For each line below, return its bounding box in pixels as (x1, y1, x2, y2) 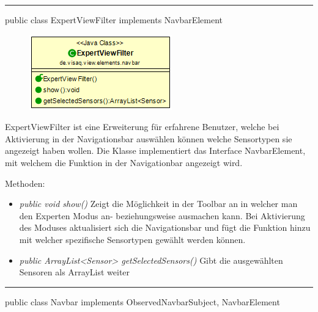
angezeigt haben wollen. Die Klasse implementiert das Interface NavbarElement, (5, 144, 306, 157)
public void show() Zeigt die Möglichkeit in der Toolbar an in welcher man (19, 197, 298, 210)
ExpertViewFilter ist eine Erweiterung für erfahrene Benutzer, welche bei (5, 120, 279, 133)
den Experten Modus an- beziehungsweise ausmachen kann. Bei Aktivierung (19, 209, 305, 222)
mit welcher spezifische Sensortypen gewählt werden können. (19, 233, 246, 245)
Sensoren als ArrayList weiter (19, 266, 130, 278)
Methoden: (5, 176, 45, 189)
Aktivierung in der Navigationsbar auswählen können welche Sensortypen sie (5, 132, 292, 145)
